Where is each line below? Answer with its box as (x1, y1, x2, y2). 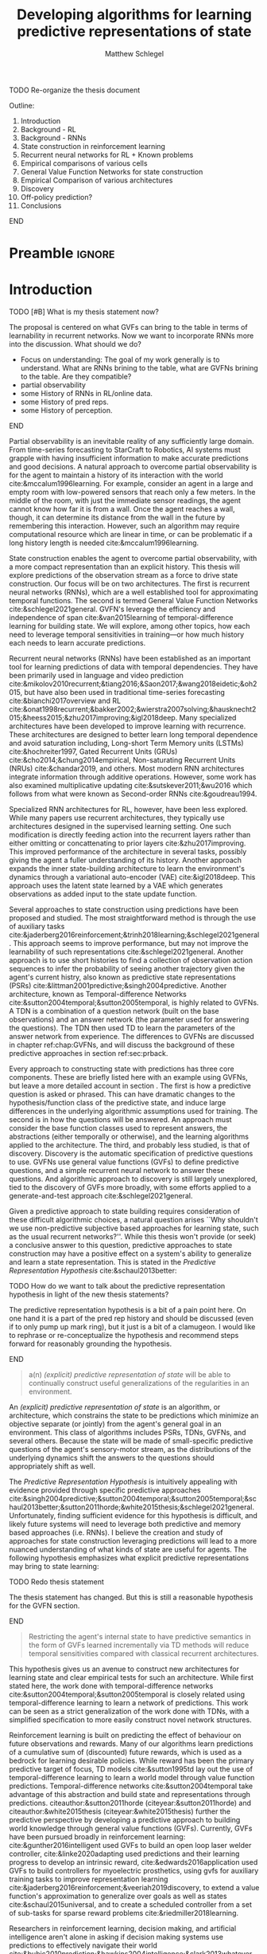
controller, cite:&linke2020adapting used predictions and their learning (9, 1849, 240, 1858)
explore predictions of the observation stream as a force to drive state (9, 571, 238, 580)
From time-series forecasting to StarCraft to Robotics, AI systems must (9, 445, 241, 455)
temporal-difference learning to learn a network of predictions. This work (9, 1698, 249, 1708)
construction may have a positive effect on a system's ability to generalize (9, 1249, 252, 1258)
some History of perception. (20, 406, 113, 415)
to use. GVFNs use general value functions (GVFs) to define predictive (9, 1157, 239, 1167)
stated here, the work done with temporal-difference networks (9, 1681, 214, 1691)
